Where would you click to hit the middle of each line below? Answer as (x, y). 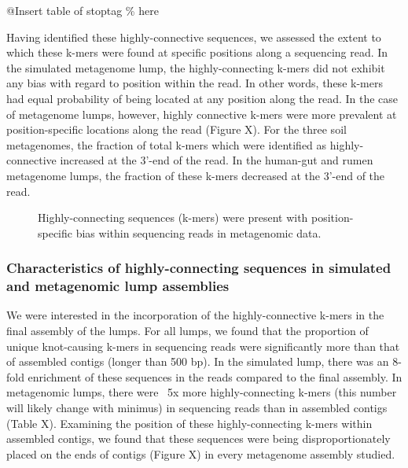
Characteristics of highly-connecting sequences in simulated (199, 268)
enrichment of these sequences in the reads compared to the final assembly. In (215, 376)
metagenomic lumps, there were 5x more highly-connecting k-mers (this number (202, 392)
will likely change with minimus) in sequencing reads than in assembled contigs (197, 408)
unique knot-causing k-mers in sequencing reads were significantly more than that (203, 346)
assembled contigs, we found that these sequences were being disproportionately (198, 439)
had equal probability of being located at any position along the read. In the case (202, 98)
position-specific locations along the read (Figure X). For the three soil (176, 129)
